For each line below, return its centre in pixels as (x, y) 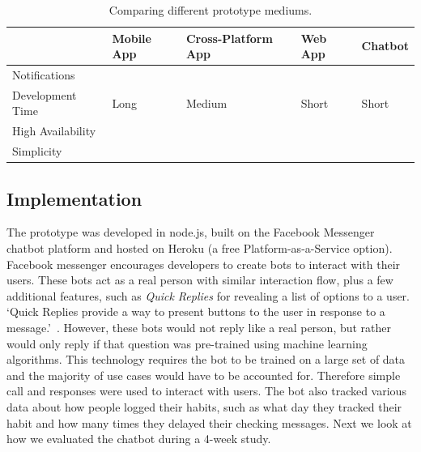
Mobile (132, 38)
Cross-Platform (229, 38)
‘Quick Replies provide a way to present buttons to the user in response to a (196, 311)
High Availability (54, 131)
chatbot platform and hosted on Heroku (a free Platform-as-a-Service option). (200, 248)
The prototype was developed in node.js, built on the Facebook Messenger (191, 232)
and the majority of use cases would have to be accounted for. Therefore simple (204, 375)
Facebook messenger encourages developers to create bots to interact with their (204, 264)
